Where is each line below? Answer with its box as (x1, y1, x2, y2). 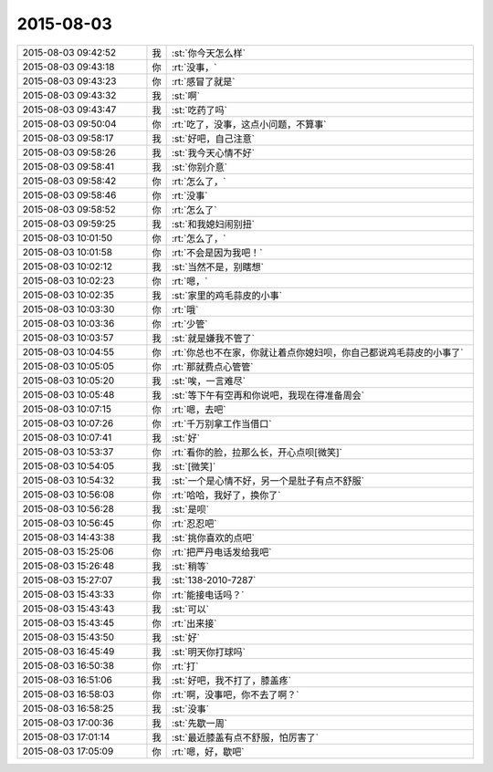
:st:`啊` (171, 89, 201, 102)
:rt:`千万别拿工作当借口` (171, 417, 272, 430)
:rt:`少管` (171, 318, 208, 330)
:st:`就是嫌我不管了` (171, 331, 256, 344)
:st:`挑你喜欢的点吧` (171, 531, 256, 544)
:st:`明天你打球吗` (171, 645, 246, 658)
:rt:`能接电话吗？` (171, 589, 245, 601)
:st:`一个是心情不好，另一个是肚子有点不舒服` (171, 475, 365, 487)
